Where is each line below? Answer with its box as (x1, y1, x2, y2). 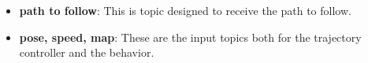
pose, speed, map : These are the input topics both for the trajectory (19, 28, 362, 45)
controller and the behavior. (19, 44, 154, 61)
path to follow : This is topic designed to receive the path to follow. (19, 2, 351, 18)
